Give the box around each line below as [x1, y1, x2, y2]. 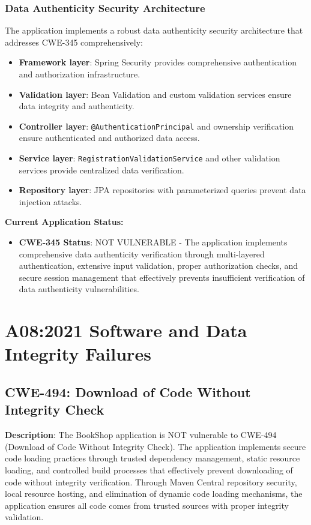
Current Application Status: [5, 215, 124, 228]
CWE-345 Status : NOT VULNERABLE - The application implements [19, 236, 288, 248]
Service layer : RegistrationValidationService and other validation [19, 152, 280, 164]
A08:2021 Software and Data [5, 318, 247, 343]
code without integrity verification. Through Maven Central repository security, [5, 475, 297, 488]
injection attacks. [19, 195, 82, 208]
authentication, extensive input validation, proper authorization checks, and [19, 259, 298, 272]
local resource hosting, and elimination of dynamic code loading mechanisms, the [5, 487, 303, 500]
